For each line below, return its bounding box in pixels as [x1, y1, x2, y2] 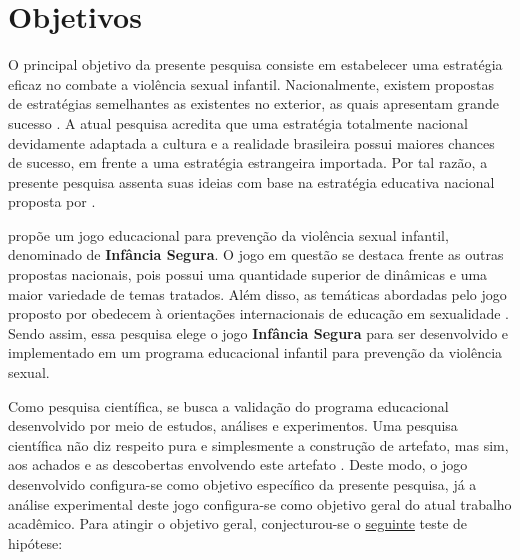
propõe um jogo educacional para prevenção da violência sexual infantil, [8, 224, 449, 245]
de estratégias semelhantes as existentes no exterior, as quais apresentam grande [8, 93, 499, 114]
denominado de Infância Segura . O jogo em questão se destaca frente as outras [8, 244, 504, 265]
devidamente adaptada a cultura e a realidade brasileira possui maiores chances [8, 132, 495, 153]
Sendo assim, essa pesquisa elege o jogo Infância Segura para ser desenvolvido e [8, 322, 509, 343]
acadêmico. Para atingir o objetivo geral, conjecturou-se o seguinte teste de [8, 513, 468, 534]
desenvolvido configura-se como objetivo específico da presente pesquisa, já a [8, 474, 477, 494]
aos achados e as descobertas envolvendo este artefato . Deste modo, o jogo [8, 454, 468, 475]
